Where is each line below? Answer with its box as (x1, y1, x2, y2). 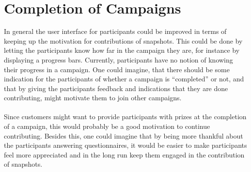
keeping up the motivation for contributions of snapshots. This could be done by (4, 35, 243, 46)
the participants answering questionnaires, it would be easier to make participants (4, 140, 247, 150)
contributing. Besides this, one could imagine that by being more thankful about (4, 130, 243, 141)
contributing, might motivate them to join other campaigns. (4, 93, 182, 103)
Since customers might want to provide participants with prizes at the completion (4, 111, 247, 122)
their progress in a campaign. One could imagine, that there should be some (4, 64, 230, 74)
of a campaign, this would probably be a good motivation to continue (4, 121, 210, 131)
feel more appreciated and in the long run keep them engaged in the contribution (4, 149, 245, 159)
